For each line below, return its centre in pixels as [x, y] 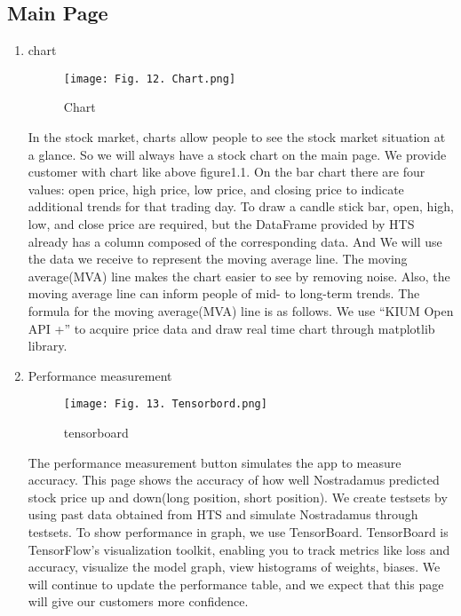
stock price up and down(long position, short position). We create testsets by [238, 497]
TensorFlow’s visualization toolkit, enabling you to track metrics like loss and [239, 549]
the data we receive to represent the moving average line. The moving [218, 259]
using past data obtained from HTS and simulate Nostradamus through [223, 514]
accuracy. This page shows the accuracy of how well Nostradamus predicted [234, 480]
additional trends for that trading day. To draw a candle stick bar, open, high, [241, 206]
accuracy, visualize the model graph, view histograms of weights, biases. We [234, 567]
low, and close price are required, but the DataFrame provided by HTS [221, 224]
